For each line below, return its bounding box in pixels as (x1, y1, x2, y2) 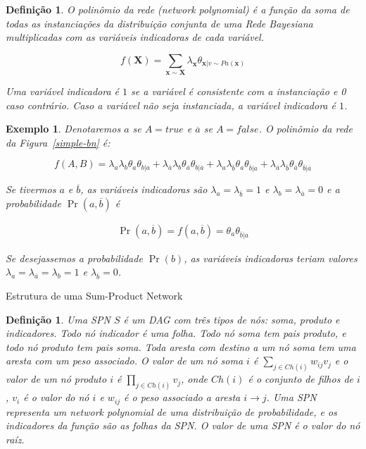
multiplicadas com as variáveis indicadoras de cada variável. (6, 30, 264, 44)
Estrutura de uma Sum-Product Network (6, 288, 183, 303)
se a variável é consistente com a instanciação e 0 (131, 84, 346, 99)
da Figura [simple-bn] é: (6, 135, 111, 149)
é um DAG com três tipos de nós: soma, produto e (123, 312, 340, 326)
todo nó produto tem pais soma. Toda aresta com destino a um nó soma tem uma (6, 339, 356, 354)
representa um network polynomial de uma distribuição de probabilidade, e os (6, 404, 337, 419)
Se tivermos (6, 182, 56, 197)
